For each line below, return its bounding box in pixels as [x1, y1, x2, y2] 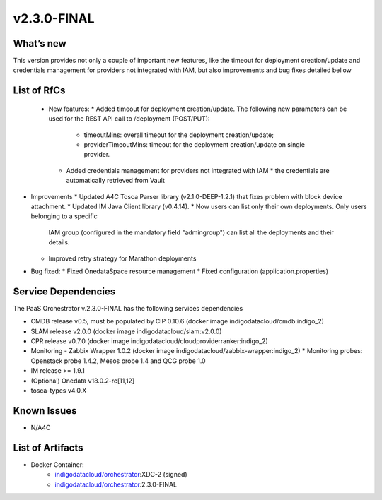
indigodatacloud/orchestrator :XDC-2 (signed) [54, 470, 187, 479]
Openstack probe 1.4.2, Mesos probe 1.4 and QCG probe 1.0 [30, 357, 206, 365]
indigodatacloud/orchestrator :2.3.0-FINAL [54, 480, 177, 489]
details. [48, 238, 70, 246]
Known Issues [13, 405, 77, 417]
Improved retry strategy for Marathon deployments [48, 254, 197, 263]
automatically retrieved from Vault [66, 177, 166, 185]
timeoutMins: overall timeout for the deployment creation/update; [83, 131, 274, 139]
